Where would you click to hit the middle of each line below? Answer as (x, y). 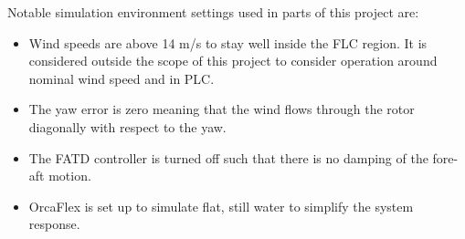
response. (54, 224)
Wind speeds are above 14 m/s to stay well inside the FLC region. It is (228, 42)
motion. (70, 176)
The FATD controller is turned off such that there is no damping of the (228, 157)
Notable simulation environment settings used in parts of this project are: (213, 12)
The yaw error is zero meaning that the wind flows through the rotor (222, 109)
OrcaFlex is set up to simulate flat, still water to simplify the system (221, 206)
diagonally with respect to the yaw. (127, 126)
